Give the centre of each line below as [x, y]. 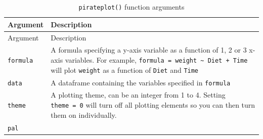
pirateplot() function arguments [131, 7]
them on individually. [84, 114]
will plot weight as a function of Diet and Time [125, 69]
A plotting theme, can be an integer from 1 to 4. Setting [138, 95]
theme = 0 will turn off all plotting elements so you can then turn [153, 105]
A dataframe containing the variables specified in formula [141, 82]
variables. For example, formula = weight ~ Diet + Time [156, 59]
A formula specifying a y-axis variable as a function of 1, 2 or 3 [149, 50]
